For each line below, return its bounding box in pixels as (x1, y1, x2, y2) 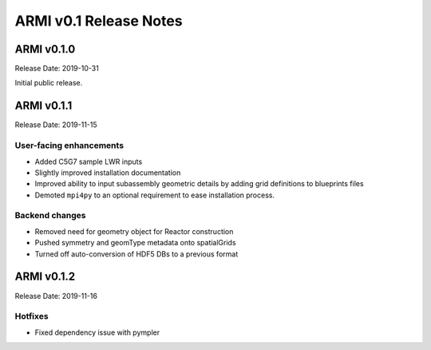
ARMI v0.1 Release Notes (14, 12, 183, 30)
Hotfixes (14, 311, 49, 322)
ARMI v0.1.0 (14, 42, 76, 56)
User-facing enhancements (14, 140, 124, 151)
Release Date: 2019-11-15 (14, 120, 97, 129)
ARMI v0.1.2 (14, 270, 76, 284)
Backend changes (14, 210, 86, 221)
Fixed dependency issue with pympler (34, 328, 160, 337)
